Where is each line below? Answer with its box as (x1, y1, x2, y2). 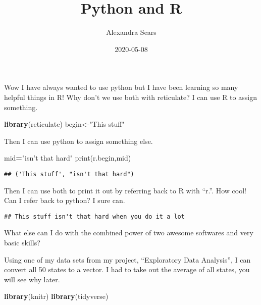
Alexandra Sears (106, 27, 156, 37)
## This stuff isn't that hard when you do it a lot (4, 213, 185, 220)
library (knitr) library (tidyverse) (4, 291, 109, 301)
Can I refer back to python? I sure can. (4, 195, 125, 206)
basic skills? (4, 237, 40, 247)
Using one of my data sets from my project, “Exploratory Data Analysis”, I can (4, 254, 251, 265)
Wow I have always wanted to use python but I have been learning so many (4, 82, 238, 92)
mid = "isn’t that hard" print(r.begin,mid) (4, 152, 131, 163)
